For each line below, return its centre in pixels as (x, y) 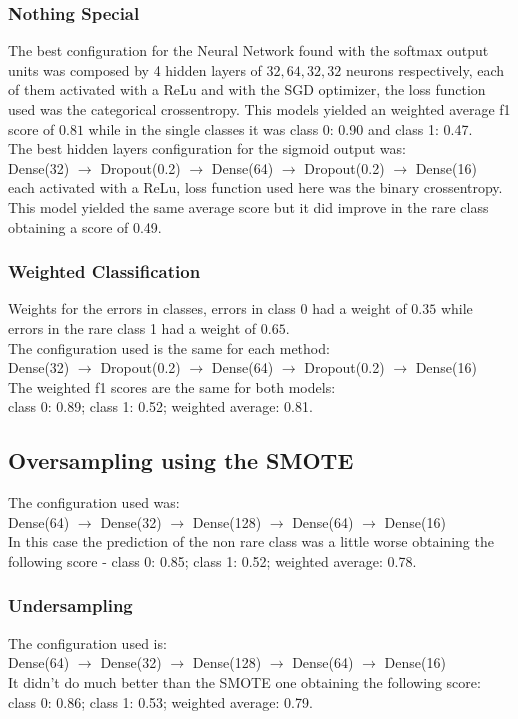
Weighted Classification (104, 271)
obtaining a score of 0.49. (85, 226)
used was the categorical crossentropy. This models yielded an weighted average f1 (259, 109)
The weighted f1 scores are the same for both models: (172, 386)
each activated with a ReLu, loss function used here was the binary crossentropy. (255, 187)
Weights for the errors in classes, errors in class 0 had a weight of (207, 308)
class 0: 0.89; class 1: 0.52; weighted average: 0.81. (160, 406)
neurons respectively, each (425, 69)
